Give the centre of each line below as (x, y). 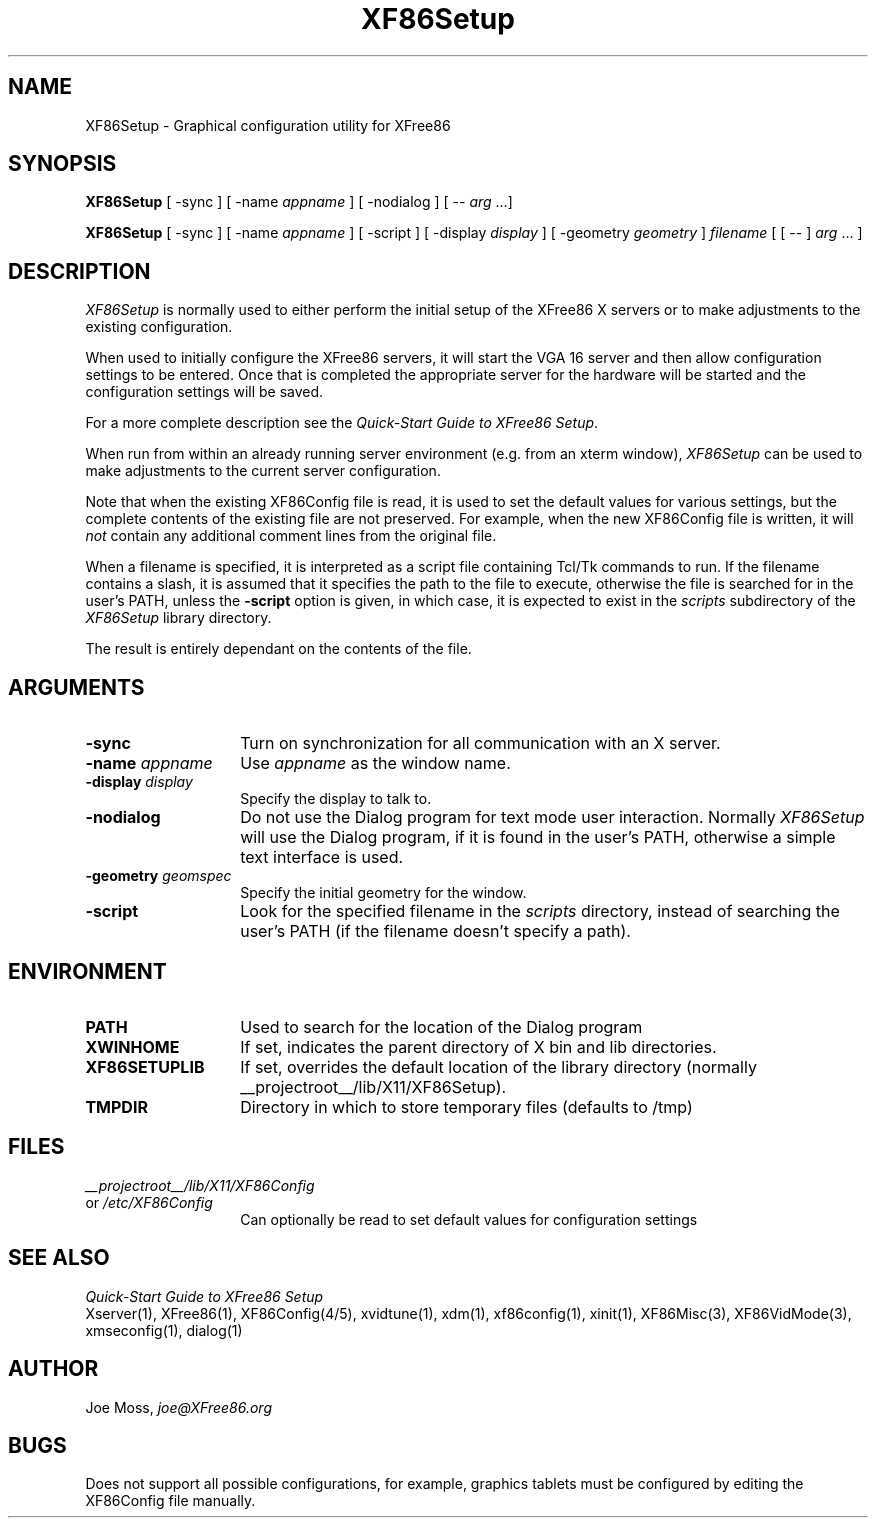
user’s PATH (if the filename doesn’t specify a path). (435, 931)
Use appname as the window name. (375, 763)
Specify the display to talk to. (336, 799)
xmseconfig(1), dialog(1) (164, 1330)
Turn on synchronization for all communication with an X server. (480, 743)
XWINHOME (132, 1046)
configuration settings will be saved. (204, 392)
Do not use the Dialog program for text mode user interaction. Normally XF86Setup (552, 817)
